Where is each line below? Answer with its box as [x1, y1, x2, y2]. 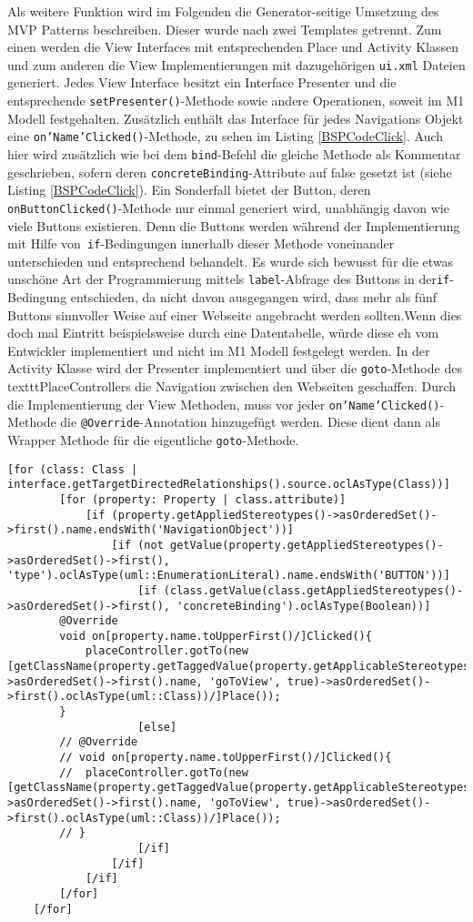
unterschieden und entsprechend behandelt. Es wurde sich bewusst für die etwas [7, 251, 454, 270]
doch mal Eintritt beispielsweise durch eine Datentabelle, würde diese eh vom [7, 323, 439, 342]
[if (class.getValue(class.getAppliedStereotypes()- [137, 583, 464, 597]
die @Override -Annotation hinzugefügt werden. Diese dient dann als [60, 412, 440, 431]
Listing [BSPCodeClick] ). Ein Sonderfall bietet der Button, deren [7, 180, 371, 199]
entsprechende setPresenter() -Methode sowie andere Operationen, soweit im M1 [7, 91, 465, 110]
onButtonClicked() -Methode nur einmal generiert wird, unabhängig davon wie [7, 198, 449, 217]
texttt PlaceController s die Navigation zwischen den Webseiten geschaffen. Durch [7, 377, 457, 396]
